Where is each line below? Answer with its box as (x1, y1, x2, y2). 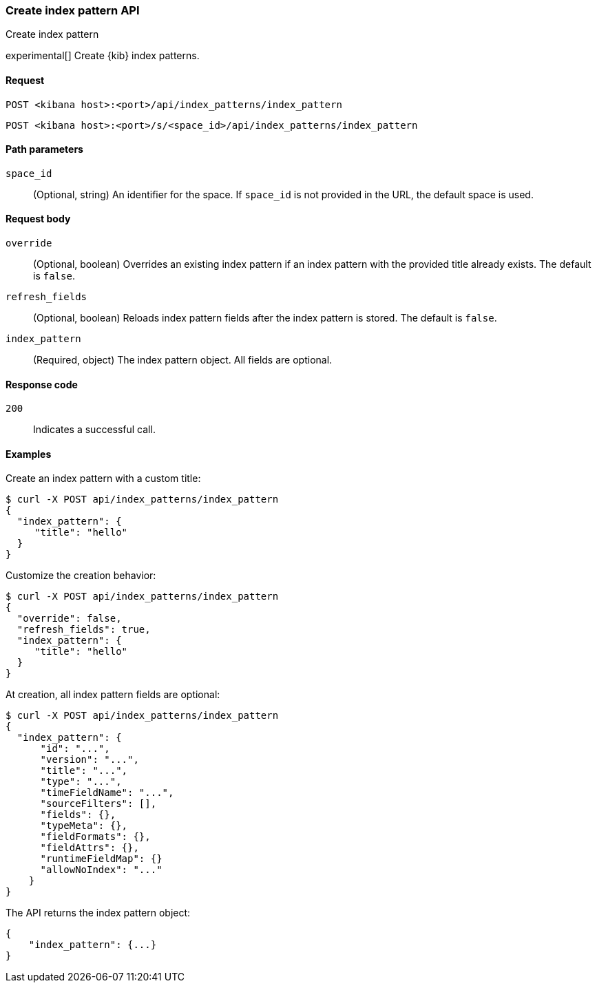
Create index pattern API (6, 3, 140, 17)
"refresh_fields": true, (17, 624, 151, 635)
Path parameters (6, 143, 83, 156)
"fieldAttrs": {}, (40, 842, 139, 854)
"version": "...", (40, 754, 139, 766)
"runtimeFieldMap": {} (40, 853, 163, 865)
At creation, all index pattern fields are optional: (6, 689, 220, 701)
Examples (6, 448, 52, 460)
